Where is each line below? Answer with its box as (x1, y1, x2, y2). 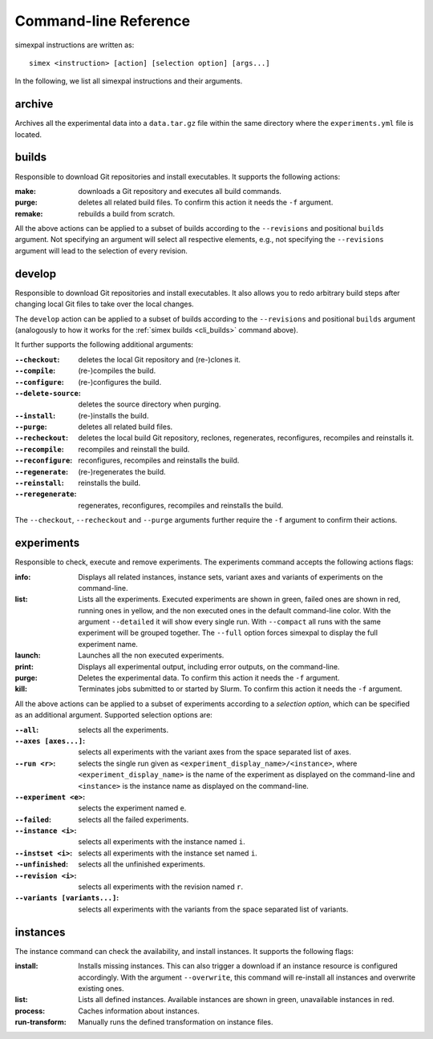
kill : (14, 684, 28, 693)
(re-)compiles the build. (78, 366, 156, 376)
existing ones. (78, 983, 124, 993)
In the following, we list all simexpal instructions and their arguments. (14, 76, 243, 86)
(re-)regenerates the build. (78, 467, 166, 476)
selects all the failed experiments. (78, 815, 189, 824)
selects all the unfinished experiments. (78, 859, 206, 869)
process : (14, 1006, 46, 1016)
